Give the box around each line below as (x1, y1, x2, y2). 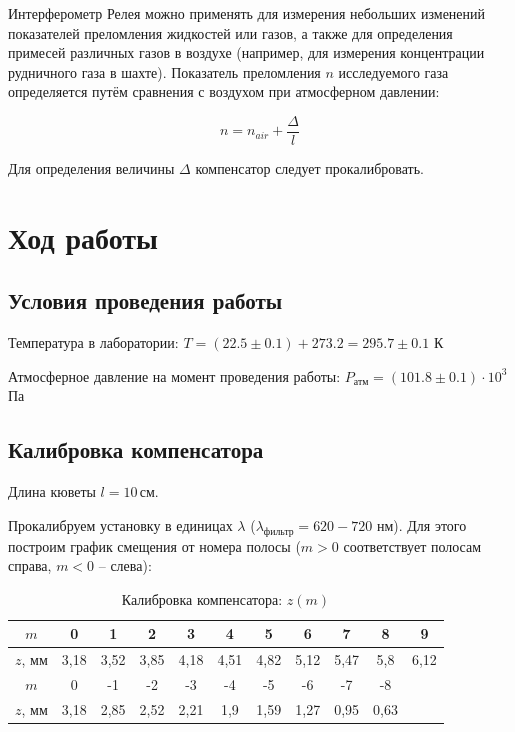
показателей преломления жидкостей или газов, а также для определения (8, 22, 453, 43)
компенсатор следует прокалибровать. (195, 158, 425, 179)
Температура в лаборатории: (8, 332, 179, 353)
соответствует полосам (343, 535, 482, 556)
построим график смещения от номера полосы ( (8, 535, 301, 556)
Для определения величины (8, 158, 175, 179)
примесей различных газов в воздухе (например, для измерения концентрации (8, 42, 485, 63)
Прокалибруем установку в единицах (8, 514, 233, 535)
